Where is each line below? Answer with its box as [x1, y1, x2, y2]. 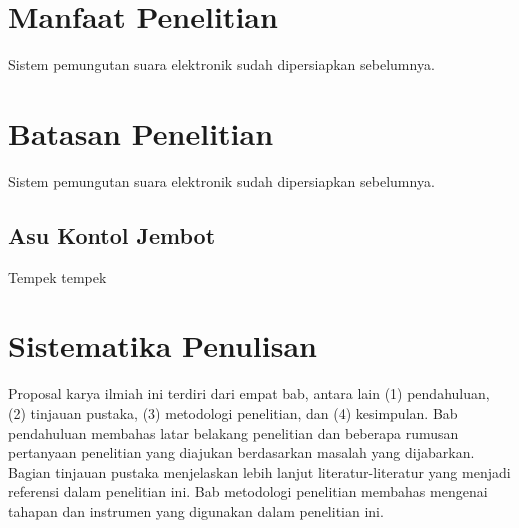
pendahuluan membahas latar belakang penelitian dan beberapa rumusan [8, 422, 459, 443]
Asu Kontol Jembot [8, 219, 216, 250]
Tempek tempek [8, 266, 107, 287]
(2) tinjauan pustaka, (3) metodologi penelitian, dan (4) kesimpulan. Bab [8, 402, 458, 423]
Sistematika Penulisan [8, 325, 317, 366]
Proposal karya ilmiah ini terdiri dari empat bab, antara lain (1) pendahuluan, [8, 383, 490, 404]
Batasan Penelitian [8, 112, 274, 153]
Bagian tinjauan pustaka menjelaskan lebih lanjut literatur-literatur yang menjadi [8, 461, 511, 482]
